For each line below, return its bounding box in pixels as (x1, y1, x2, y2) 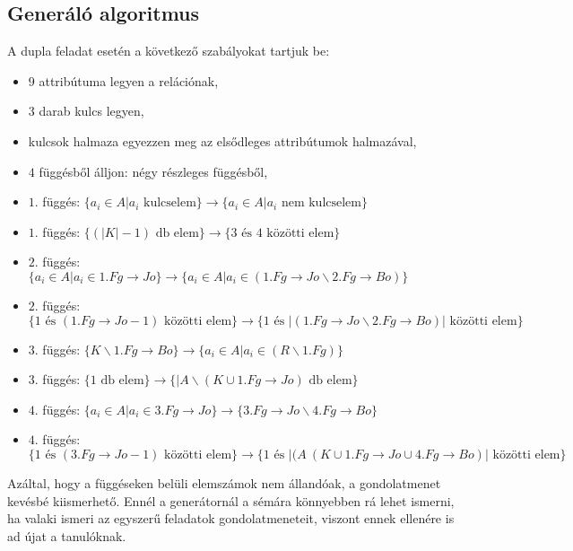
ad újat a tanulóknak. (7, 526, 126, 545)
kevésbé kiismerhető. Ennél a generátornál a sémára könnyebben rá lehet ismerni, (7, 491, 455, 510)
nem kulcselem (281, 197, 361, 210)
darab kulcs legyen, (39, 101, 144, 120)
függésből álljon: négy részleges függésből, (39, 162, 268, 180)
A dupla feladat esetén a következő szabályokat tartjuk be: (7, 41, 330, 60)
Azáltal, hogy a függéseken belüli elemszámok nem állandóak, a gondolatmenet (7, 473, 441, 492)
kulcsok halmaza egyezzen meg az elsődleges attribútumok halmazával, (28, 131, 417, 150)
